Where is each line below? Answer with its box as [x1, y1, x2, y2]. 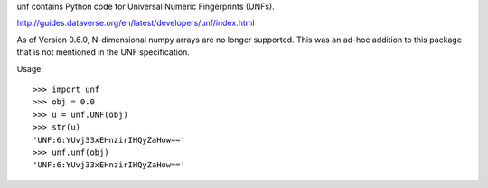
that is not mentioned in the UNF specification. [16, 47, 190, 58]
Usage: [16, 63, 44, 74]
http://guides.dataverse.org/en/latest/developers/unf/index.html [16, 18, 255, 29]
